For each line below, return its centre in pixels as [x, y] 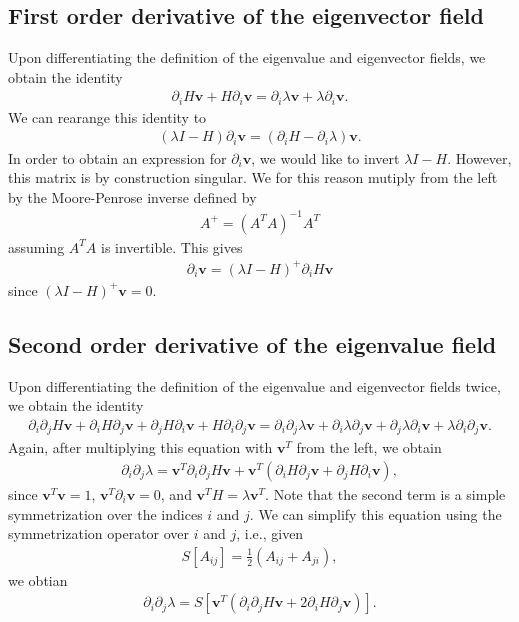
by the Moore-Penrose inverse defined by [132, 196]
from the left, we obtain [369, 447]
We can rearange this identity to [107, 116]
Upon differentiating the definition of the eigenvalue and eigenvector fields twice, [254, 385]
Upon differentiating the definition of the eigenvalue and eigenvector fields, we [247, 57]
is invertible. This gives [172, 246]
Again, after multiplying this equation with [140, 447]
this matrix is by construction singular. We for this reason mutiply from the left [253, 177]
